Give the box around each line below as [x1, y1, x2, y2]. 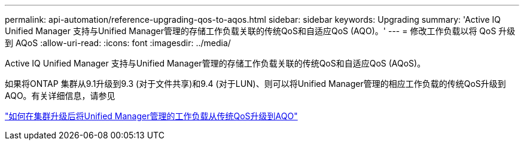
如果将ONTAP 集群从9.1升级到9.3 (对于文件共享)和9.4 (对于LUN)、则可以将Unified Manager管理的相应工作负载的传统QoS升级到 [5, 78, 506, 89]
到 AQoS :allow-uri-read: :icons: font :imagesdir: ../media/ [5, 38, 231, 48]
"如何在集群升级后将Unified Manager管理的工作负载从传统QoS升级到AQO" [5, 111, 298, 121]
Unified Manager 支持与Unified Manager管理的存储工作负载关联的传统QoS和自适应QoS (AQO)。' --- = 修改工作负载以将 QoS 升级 [5, 26, 516, 36]
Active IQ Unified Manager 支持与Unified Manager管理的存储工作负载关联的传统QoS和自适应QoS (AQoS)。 [5, 58, 426, 68]
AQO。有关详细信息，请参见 [5, 90, 115, 101]
